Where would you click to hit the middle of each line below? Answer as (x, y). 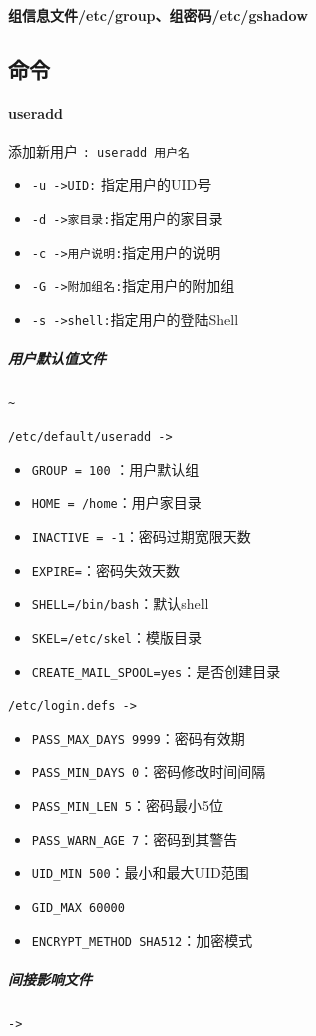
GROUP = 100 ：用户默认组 (115, 468)
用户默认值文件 (57, 358)
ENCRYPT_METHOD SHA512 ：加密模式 (142, 939)
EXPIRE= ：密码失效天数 (105, 569)
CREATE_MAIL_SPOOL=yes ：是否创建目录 (156, 670)
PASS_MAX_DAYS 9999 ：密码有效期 (138, 737)
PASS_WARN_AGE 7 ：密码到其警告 (134, 838)
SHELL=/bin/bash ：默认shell (120, 603)
